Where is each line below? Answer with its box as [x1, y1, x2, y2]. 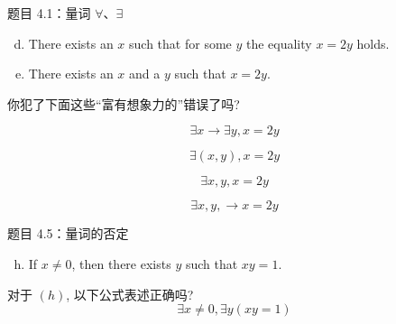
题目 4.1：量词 [7, 4, 91, 22]
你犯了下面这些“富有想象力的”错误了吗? [7, 94, 240, 113]
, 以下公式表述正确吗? [66, 284, 194, 303]
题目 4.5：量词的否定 [7, 224, 129, 243]
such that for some [129, 33, 232, 52]
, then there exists [71, 254, 171, 273]
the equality [245, 33, 312, 52]
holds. [356, 33, 390, 52]
